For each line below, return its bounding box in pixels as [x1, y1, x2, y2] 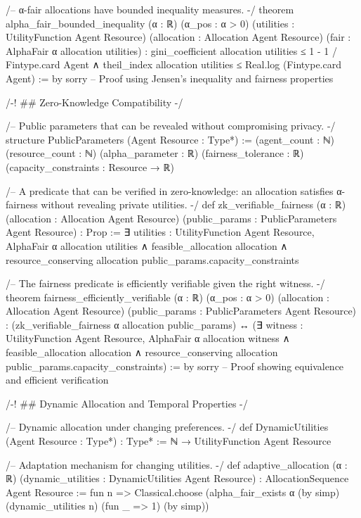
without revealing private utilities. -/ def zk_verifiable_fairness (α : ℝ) [41, 197, 346, 212]
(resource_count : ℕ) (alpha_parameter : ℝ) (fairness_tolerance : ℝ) [6, 146, 304, 160]
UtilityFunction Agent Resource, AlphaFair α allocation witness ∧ [6, 331, 290, 346]
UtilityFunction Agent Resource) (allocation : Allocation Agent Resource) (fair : [6, 30, 351, 44]
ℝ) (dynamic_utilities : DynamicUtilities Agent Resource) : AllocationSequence [6, 471, 349, 486]
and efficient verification [6, 372, 109, 387]
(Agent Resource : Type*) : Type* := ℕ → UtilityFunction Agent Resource [6, 434, 332, 448]
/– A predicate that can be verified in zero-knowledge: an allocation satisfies [6, 183, 334, 198]
